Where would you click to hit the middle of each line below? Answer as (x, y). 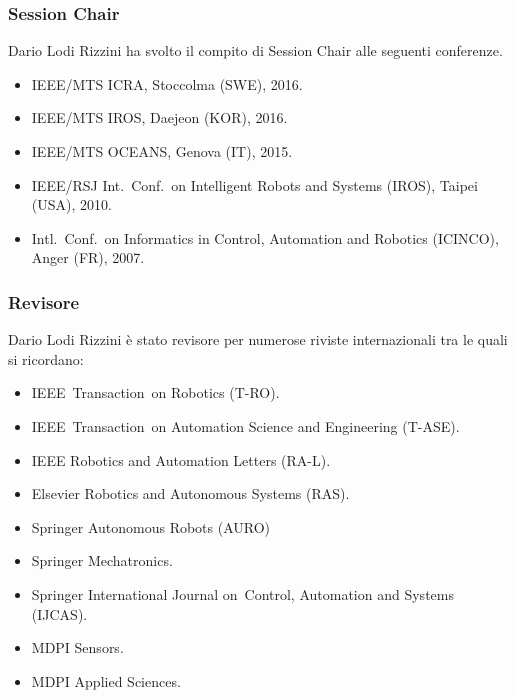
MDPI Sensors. (77, 647)
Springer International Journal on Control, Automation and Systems (242, 593)
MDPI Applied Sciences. (106, 680)
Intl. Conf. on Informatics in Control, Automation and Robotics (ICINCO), (265, 237)
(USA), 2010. (71, 204)
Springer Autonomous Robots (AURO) (151, 526)
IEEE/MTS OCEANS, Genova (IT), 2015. (162, 151)
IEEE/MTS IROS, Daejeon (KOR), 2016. (159, 117)
